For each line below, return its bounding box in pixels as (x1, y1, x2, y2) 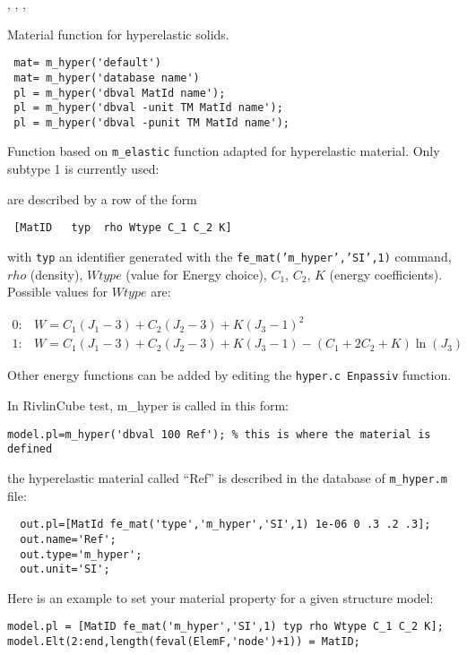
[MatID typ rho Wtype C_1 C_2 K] (13, 221, 232, 235)
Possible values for (7, 282, 108, 301)
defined (7, 443, 53, 456)
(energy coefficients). (329, 264, 443, 283)
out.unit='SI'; (20, 563, 110, 576)
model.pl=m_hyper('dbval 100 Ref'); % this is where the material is (7, 427, 431, 441)
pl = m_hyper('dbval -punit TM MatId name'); (13, 116, 290, 129)
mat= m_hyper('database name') (13, 71, 200, 84)
